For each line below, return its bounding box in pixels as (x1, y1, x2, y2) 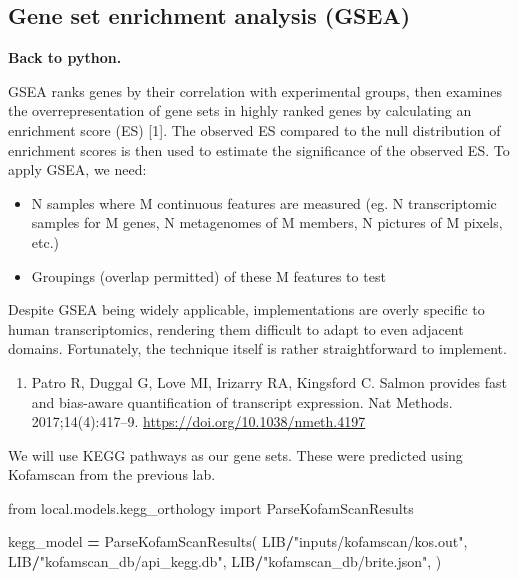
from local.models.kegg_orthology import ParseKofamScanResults (8, 497, 414, 518)
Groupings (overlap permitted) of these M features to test (31, 265, 386, 286)
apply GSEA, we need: (8, 159, 147, 180)
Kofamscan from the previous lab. (8, 464, 216, 485)
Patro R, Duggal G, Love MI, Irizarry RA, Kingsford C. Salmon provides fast (31, 371, 508, 392)
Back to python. (8, 47, 122, 68)
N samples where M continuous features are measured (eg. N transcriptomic (31, 192, 497, 213)
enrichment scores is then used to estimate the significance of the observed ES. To (8, 139, 510, 160)
